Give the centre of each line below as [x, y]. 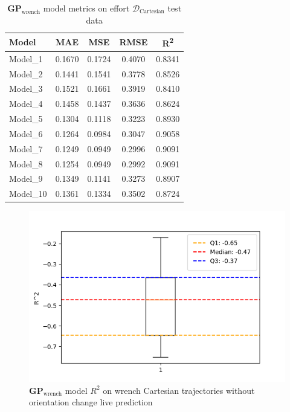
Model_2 [26, 73]
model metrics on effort [86, 8]
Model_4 [26, 104]
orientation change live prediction [91, 402]
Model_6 [26, 133]
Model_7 [26, 148]
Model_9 [26, 179]
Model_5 [26, 119]
